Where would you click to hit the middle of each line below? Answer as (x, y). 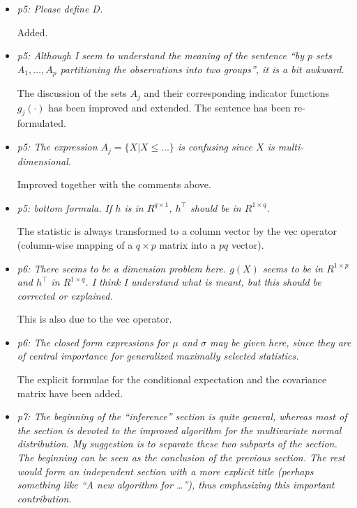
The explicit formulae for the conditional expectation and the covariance (172, 379)
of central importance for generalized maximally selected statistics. (158, 356)
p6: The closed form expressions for (93, 342)
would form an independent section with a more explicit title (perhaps (165, 471)
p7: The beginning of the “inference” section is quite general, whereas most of (182, 416)
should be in (216, 207)
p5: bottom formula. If (64, 207)
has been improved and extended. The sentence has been (169, 107)
